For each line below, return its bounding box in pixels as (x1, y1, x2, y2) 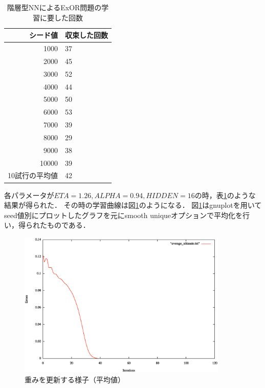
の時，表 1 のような (194, 189, 256, 200)
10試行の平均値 (8, 170, 58, 181)
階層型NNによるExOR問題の (7, 2, 102, 12)
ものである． (47, 220, 90, 230)
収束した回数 (65, 30, 108, 40)
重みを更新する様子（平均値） (25, 374, 125, 384)
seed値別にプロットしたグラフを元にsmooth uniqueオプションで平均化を (4, 209, 243, 220)
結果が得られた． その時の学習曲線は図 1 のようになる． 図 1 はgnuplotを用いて (4, 200, 262, 210)
